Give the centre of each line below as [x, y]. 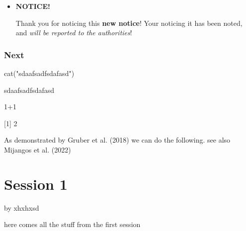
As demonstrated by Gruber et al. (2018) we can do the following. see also [117, 140]
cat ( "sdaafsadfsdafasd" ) [39, 73]
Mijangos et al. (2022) [38, 149]
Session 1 [36, 184]
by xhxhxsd [22, 207]
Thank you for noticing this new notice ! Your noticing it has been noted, [129, 23]
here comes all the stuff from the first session [72, 224]
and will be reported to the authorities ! [74, 33]
